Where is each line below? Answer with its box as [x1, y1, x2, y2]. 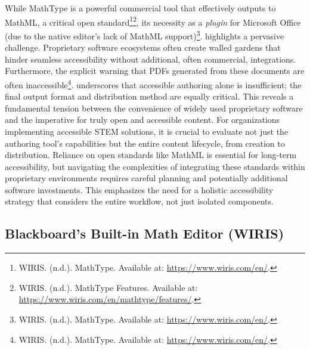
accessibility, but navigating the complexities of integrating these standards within [5, 160, 305, 172]
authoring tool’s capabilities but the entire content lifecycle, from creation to [5, 137, 285, 149]
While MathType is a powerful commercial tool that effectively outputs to [5, 2, 276, 14]
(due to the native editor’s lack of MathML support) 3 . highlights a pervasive [5, 27, 284, 42]
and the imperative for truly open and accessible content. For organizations [5, 113, 280, 126]
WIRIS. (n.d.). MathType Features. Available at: [18, 281, 198, 293]
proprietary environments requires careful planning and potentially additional [5, 172, 288, 184]
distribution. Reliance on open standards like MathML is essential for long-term [5, 148, 297, 161]
